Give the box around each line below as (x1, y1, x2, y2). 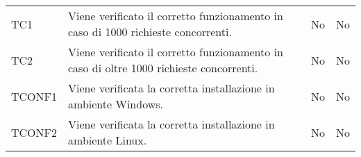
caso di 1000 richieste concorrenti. (68, 24, 232, 40)
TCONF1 (11, 88, 58, 104)
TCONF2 (11, 124, 58, 140)
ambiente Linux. (68, 132, 147, 148)
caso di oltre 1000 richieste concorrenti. (68, 60, 258, 76)
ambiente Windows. (68, 96, 163, 112)
